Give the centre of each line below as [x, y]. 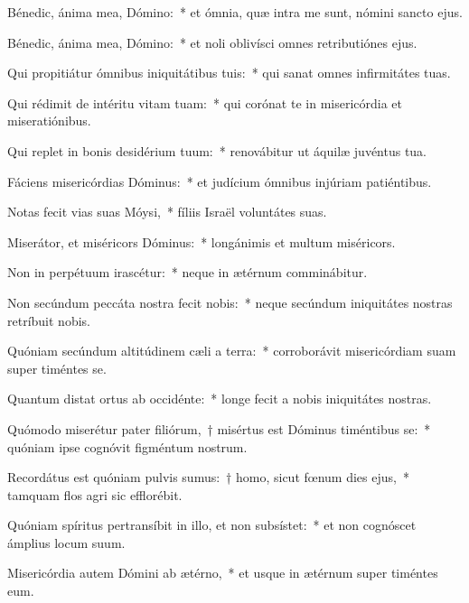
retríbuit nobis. [49, 320]
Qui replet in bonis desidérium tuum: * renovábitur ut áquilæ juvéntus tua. [217, 150]
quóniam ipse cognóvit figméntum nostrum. [127, 446]
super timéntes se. [57, 368]
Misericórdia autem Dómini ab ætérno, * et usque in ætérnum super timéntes [223, 573]
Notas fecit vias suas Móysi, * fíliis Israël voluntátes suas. [167, 212]
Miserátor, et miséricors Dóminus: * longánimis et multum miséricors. [202, 241]
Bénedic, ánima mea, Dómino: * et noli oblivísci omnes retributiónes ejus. [212, 42]
